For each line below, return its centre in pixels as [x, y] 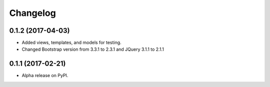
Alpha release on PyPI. [45, 76]
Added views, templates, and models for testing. [72, 43]
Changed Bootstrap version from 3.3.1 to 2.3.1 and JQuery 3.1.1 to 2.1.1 [93, 49]
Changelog [32, 13]
